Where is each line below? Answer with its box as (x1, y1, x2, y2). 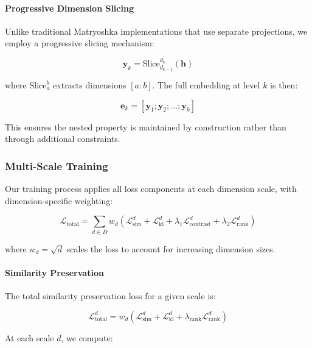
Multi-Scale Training (5, 158, 108, 173)
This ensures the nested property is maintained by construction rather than (5, 120, 286, 133)
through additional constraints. (5, 132, 120, 145)
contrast (189, 221, 211, 227)
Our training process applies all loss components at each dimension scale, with (5, 182, 297, 195)
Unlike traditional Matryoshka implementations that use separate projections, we (5, 24, 308, 37)
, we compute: (61, 331, 113, 344)
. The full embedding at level (152, 79, 260, 91)
